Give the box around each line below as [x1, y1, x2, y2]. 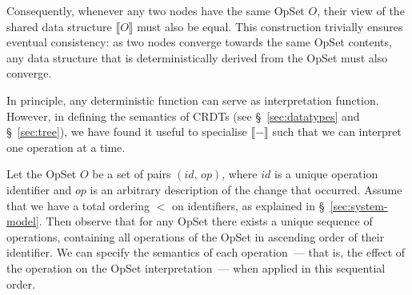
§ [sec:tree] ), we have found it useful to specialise [6, 123, 247, 140]
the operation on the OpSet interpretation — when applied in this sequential [6, 259, 386, 276]
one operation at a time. [6, 138, 126, 155]
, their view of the [317, 2, 405, 18]
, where [222, 165, 258, 182]
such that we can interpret [272, 123, 402, 140]
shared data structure [6, 18, 112, 34]
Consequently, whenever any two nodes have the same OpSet [6, 2, 305, 18]
